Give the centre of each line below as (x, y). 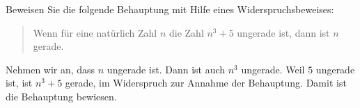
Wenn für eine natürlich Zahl (95, 32)
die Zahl (186, 32)
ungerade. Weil (273, 69)
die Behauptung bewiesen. (61, 96)
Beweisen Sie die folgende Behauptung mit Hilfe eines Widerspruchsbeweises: (170, 9)
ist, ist (19, 83)
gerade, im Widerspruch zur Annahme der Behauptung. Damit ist (206, 83)
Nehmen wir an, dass (50, 69)
